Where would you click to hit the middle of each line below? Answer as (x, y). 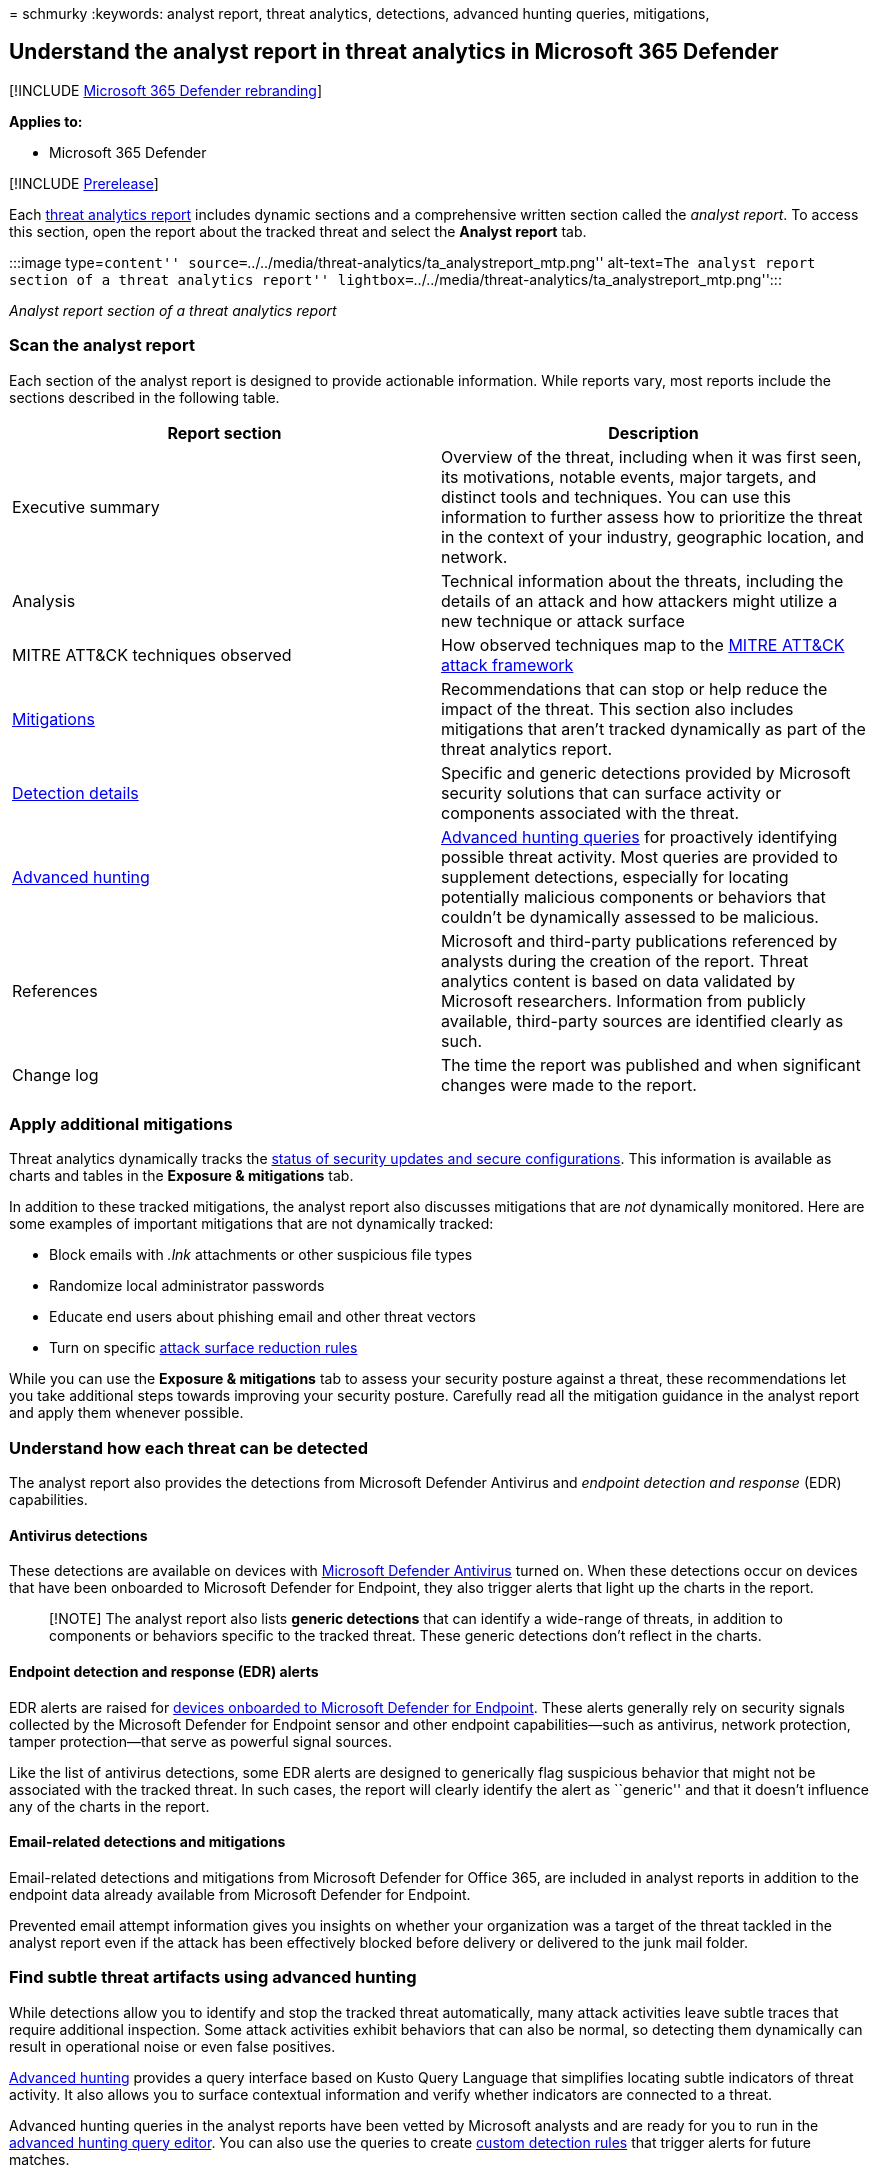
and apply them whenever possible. (126, 1413)
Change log (55, 1074)
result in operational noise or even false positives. (172, 2046)
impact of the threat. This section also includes (617, 708)
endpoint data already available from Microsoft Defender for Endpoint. (240, 1894)
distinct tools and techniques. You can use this (616, 496)
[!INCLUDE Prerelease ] (84, 183)
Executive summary (86, 506)
